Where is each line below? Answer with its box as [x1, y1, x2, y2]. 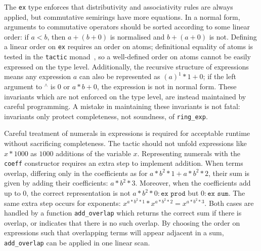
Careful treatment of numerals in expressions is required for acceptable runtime [4, 128, 250, 138]
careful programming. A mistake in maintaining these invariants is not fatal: [4, 101, 240, 112]
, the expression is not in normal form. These [97, 81, 237, 91]
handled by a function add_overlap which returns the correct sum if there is [4, 207, 242, 218]
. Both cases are [204, 197, 254, 208]
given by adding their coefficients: [4, 177, 108, 188]
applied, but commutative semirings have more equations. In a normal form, [4, 11, 240, 22]
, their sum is [208, 167, 250, 178]
